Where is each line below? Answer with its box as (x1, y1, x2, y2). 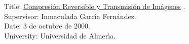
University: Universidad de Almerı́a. (4, 30, 116, 40)
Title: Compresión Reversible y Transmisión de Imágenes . (4, 1, 185, 11)
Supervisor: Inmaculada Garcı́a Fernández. (4, 10, 136, 21)
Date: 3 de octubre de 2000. (4, 20, 90, 31)
